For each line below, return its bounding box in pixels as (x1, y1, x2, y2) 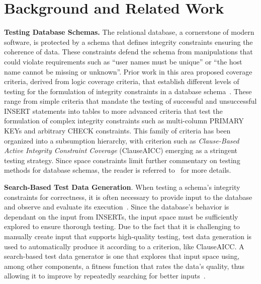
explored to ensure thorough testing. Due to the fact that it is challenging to (4, 221, 240, 232)
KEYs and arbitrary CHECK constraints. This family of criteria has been (4, 125, 231, 136)
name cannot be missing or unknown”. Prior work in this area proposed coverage (4, 66, 252, 77)
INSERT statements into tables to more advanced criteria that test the (4, 105, 223, 116)
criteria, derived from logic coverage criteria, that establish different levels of (4, 76, 239, 87)
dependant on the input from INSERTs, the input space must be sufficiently (4, 211, 238, 222)
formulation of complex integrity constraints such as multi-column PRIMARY (4, 115, 244, 126)
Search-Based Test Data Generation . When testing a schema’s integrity (4, 182, 240, 192)
